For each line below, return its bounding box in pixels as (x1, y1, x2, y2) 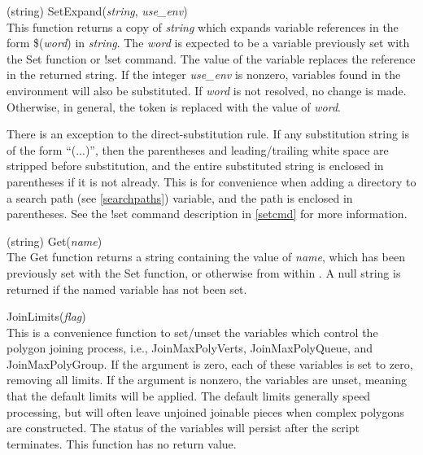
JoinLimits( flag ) (7, 308, 86, 325)
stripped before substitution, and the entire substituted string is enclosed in (7, 157, 384, 174)
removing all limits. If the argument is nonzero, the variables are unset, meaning (7, 371, 408, 388)
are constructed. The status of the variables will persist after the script (7, 419, 360, 436)
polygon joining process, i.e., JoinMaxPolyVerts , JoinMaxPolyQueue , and (7, 339, 373, 357)
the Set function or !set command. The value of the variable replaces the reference (7, 50, 416, 67)
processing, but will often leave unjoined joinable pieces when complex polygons (7, 403, 404, 420)
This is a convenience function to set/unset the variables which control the (7, 323, 378, 340)
